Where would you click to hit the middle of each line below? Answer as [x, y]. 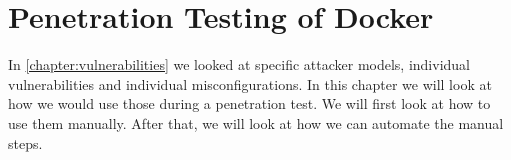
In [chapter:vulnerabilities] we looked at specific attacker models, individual [239, 64]
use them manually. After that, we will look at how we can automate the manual [256, 122]
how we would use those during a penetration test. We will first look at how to [249, 103]
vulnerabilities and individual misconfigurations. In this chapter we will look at [250, 83]
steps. [25, 142]
